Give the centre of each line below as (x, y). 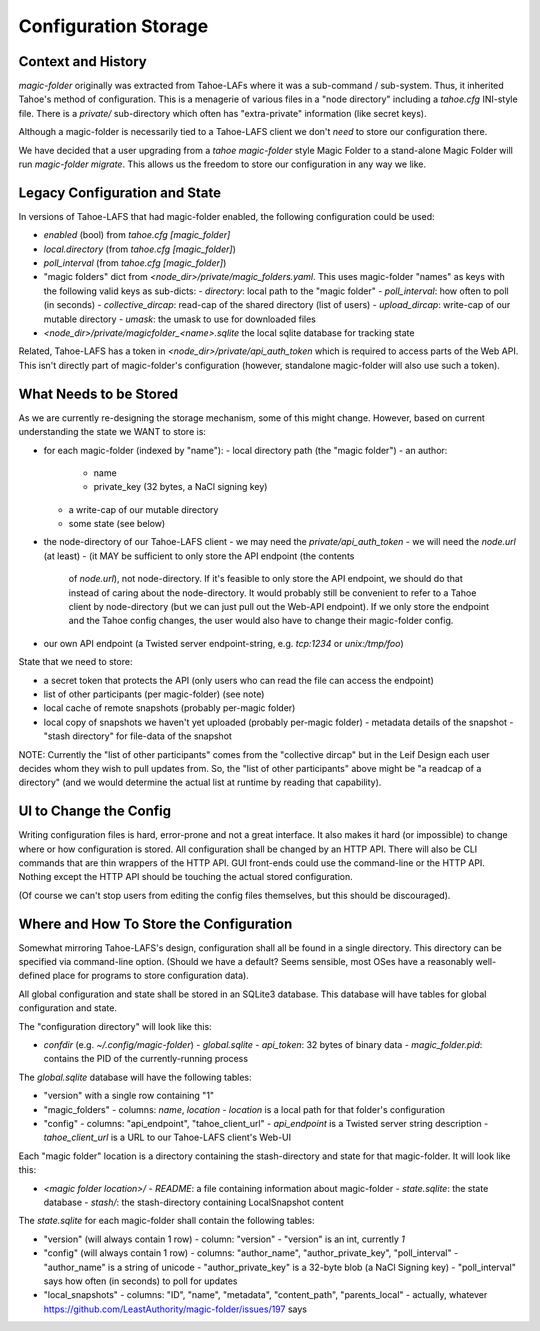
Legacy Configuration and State (120, 192)
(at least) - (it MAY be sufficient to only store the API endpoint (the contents (199, 556)
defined (34, 976)
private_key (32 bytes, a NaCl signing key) (180, 487)
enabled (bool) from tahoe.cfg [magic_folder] (137, 235)
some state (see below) (117, 524)
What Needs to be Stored (98, 393)
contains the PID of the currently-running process (146, 1059)
